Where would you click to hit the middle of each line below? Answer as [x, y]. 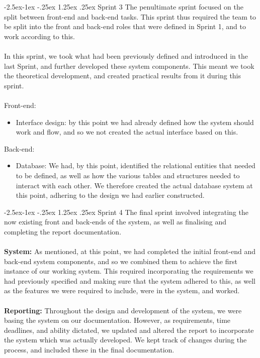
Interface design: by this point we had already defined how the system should [135, 122]
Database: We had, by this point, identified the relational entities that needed [136, 165]
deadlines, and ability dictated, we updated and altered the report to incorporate [129, 330]
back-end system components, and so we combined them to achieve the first [121, 261]
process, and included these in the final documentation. [89, 349]
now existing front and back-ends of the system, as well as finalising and [115, 222]
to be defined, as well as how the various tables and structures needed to [128, 175]
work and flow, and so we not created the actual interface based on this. [127, 132]
